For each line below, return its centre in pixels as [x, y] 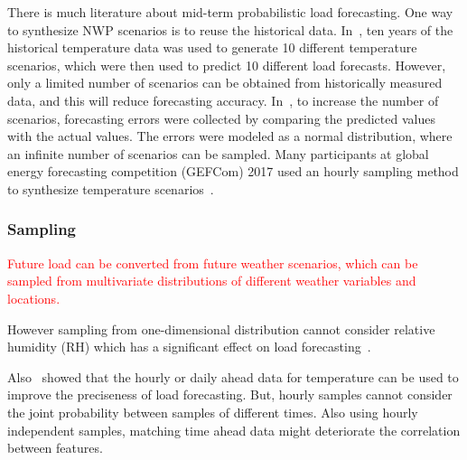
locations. [34, 298]
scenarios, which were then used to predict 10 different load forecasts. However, [227, 65]
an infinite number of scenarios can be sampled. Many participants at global [218, 153]
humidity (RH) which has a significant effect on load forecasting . [189, 347]
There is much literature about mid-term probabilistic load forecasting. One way [230, 12]
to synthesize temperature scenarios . [111, 188]
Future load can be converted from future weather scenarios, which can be [213, 263]
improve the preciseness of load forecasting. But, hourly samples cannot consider [230, 394]
